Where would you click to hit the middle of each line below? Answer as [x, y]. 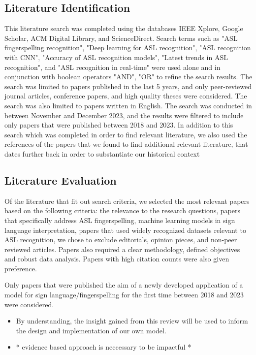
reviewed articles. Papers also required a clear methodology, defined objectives [122, 249]
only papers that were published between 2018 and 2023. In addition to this [119, 125]
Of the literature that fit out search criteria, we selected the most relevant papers [127, 201]
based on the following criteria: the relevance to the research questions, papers [122, 210]
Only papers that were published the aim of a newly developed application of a [124, 285]
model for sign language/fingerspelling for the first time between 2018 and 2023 [124, 295]
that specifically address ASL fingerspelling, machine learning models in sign [120, 220]
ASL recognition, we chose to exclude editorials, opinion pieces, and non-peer [121, 240]
